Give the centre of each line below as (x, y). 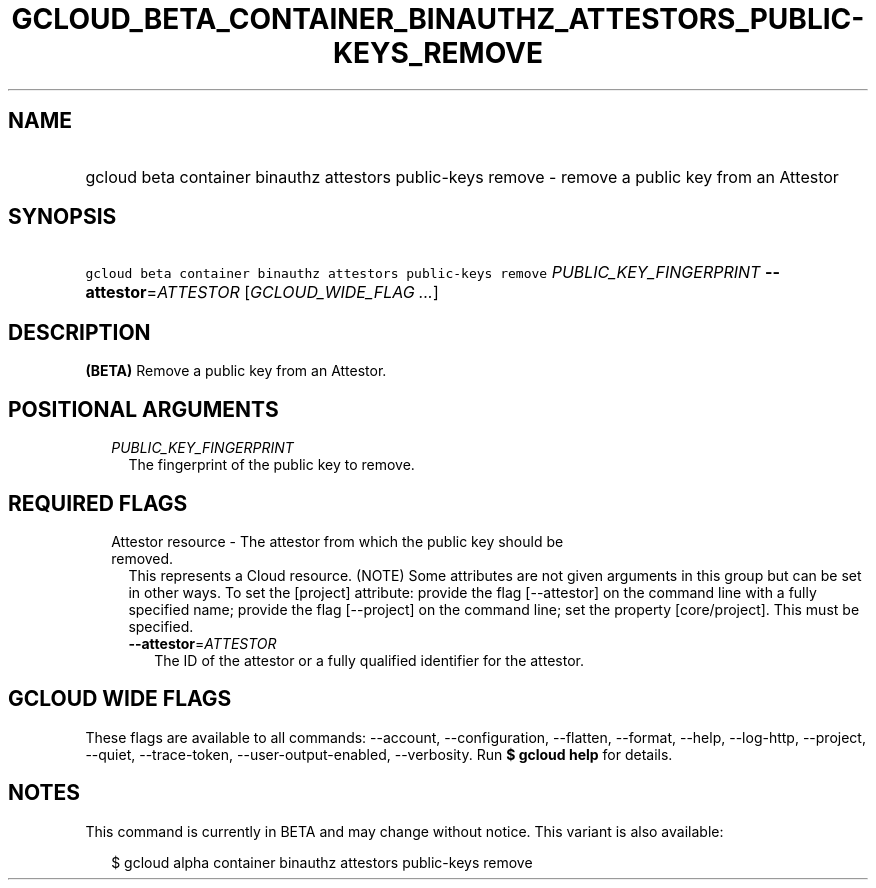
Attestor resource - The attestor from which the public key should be (337, 541)
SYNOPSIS (62, 217)
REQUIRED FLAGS (98, 503)
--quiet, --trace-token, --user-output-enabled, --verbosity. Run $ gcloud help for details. (379, 754)
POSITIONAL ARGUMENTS (143, 409)
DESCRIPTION (79, 332)
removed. (142, 558)
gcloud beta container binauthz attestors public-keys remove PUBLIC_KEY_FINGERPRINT (423, 272)
